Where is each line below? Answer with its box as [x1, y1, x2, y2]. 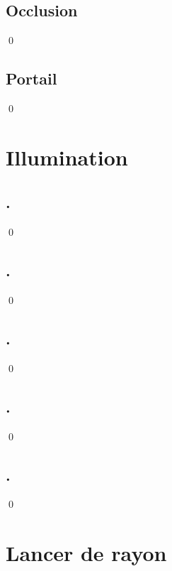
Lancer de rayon [6, 538, 167, 567]
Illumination [6, 142, 128, 171]
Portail [6, 67, 57, 89]
